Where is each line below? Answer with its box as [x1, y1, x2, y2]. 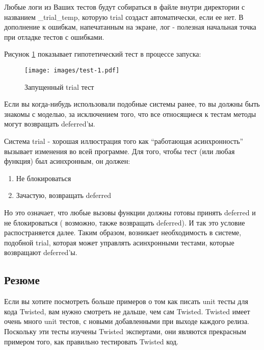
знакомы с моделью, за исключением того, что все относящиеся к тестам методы [4, 108, 256, 119]
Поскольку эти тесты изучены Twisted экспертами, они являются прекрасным [4, 326, 246, 336]
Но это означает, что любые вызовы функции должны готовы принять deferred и [4, 207, 256, 217]
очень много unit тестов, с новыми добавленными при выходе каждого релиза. [4, 316, 249, 327]
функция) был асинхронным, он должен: [4, 156, 130, 166]
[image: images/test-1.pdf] [24, 66, 120, 74]
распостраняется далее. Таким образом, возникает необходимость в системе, [4, 227, 242, 238]
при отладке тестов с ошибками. [4, 31, 104, 42]
